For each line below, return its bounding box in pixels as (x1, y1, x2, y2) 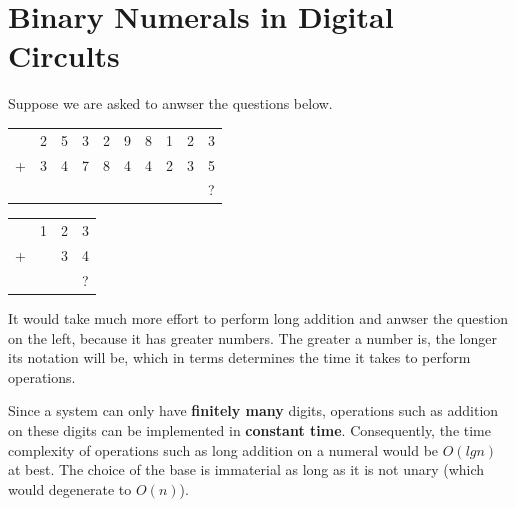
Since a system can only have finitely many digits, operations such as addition (8, 400, 499, 421)
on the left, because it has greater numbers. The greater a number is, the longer (8, 327, 497, 348)
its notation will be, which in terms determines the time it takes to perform (8, 347, 471, 368)
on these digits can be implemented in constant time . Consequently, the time (8, 419, 492, 440)
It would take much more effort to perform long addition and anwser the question (8, 307, 509, 328)
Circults (8, 35, 120, 76)
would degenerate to (8, 478, 132, 499)
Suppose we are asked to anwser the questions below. (8, 93, 333, 114)
